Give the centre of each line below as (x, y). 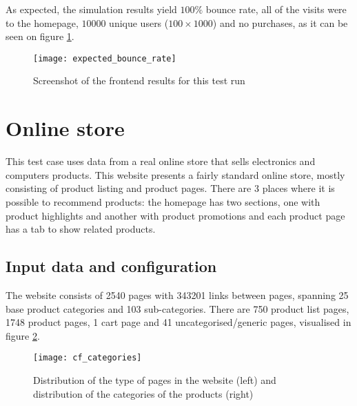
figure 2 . (23, 335)
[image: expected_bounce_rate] (105, 58)
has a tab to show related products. (81, 229)
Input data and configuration (111, 266)
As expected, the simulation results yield (91, 9)
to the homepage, (42, 22)
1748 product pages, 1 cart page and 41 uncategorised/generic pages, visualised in (178, 322)
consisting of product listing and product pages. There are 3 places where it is (170, 188)
